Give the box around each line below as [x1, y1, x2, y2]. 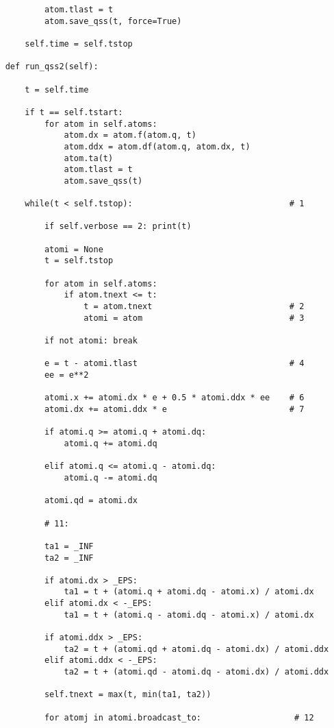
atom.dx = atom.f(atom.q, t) [64, 130, 196, 141]
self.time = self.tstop [25, 38, 133, 49]
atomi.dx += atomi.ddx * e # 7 [44, 404, 305, 414]
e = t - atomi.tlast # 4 [44, 359, 305, 369]
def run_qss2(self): [5, 62, 99, 72]
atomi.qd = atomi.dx [44, 496, 138, 506]
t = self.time [25, 84, 89, 95]
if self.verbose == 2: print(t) [44, 221, 192, 232]
